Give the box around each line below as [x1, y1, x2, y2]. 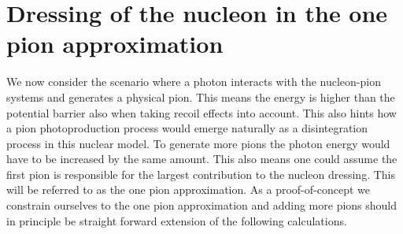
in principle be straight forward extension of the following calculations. [6, 212, 347, 228]
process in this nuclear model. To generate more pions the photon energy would [6, 135, 390, 151]
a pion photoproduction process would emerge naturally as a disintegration [6, 120, 368, 136]
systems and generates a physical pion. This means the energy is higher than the [6, 88, 395, 105]
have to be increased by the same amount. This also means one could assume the [6, 150, 397, 167]
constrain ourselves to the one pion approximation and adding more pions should [6, 197, 397, 214]
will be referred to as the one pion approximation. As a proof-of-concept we [6, 181, 370, 198]
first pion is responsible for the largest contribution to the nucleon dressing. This [6, 165, 395, 182]
